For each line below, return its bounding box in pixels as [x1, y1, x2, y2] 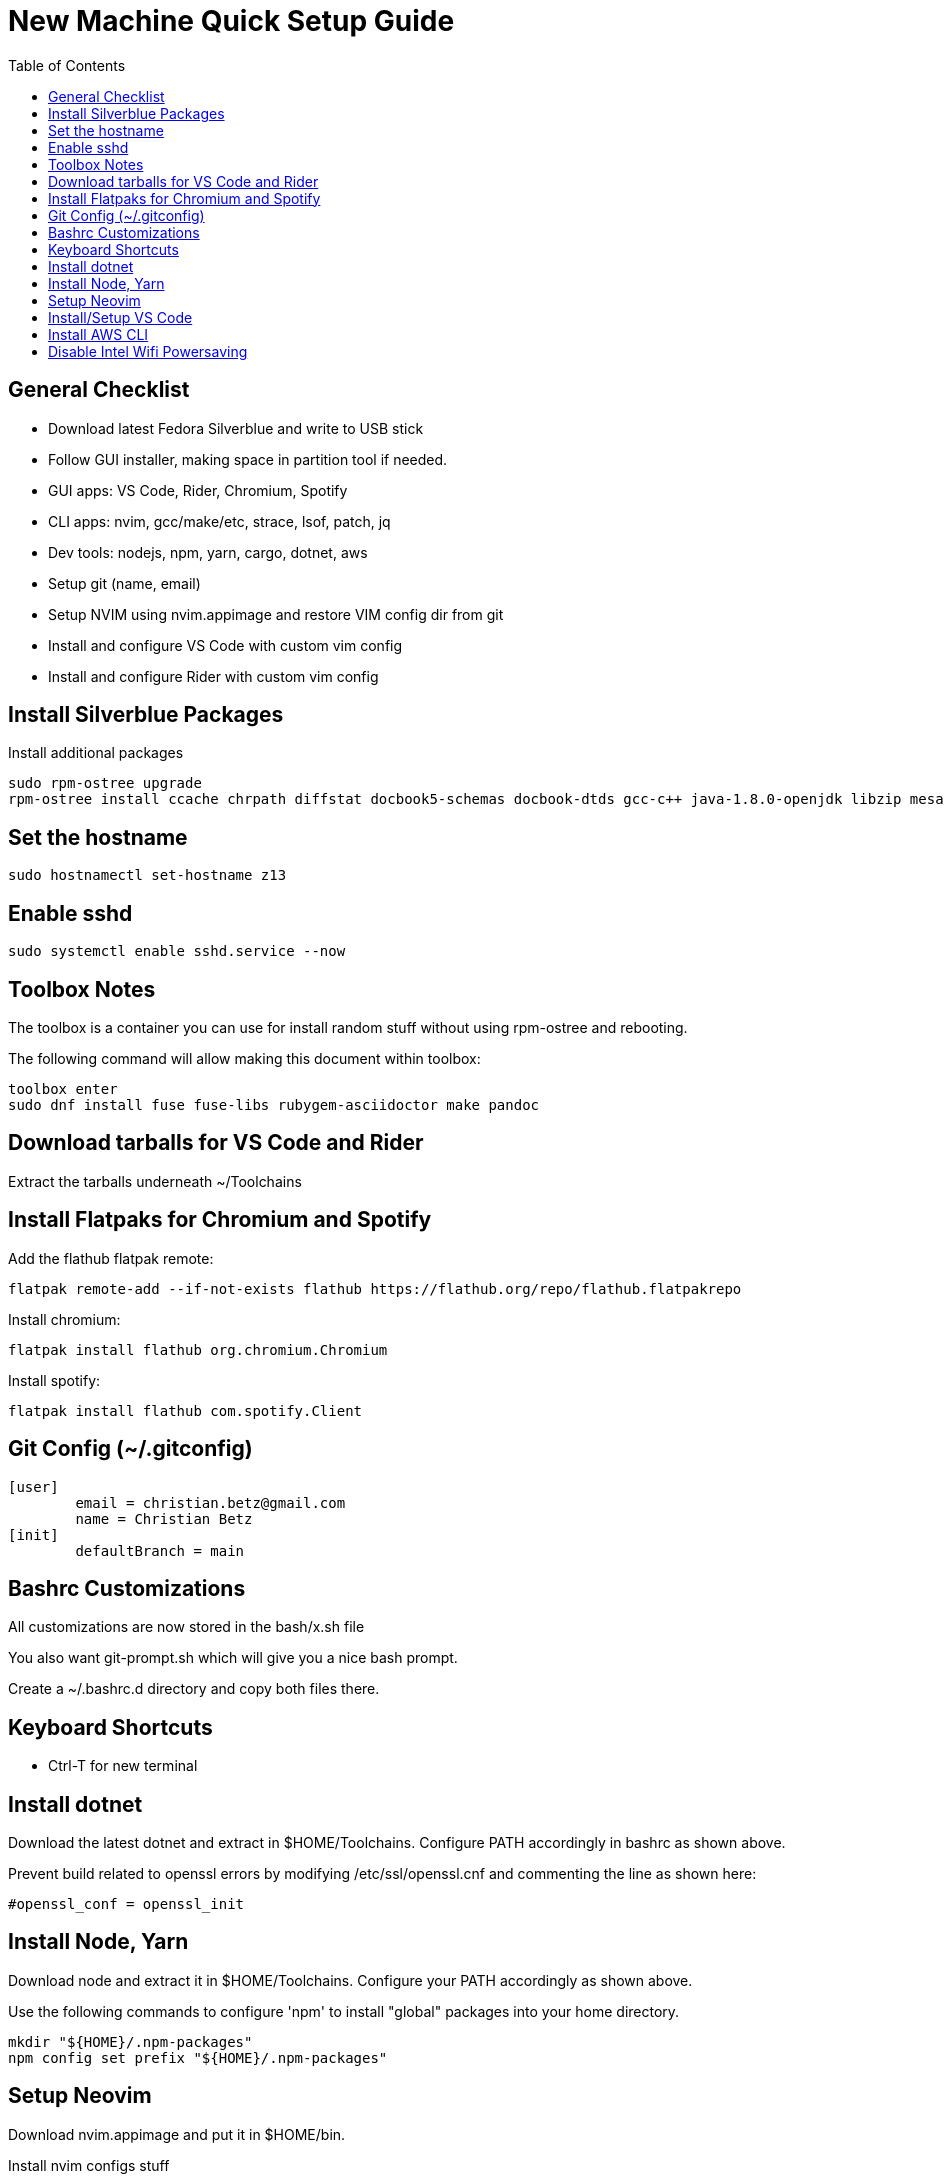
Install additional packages [8, 744, 184, 762]
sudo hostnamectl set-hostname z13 [8, 867, 287, 884]
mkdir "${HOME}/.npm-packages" [8, 2033, 253, 2050]
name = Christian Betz [75, 1510, 253, 1527]
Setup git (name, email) [48, 574, 201, 592]
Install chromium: [8, 1310, 121, 1328]
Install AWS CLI [48, 325, 149, 343]
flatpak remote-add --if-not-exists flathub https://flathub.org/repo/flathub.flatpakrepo [8, 1280, 742, 1297]
